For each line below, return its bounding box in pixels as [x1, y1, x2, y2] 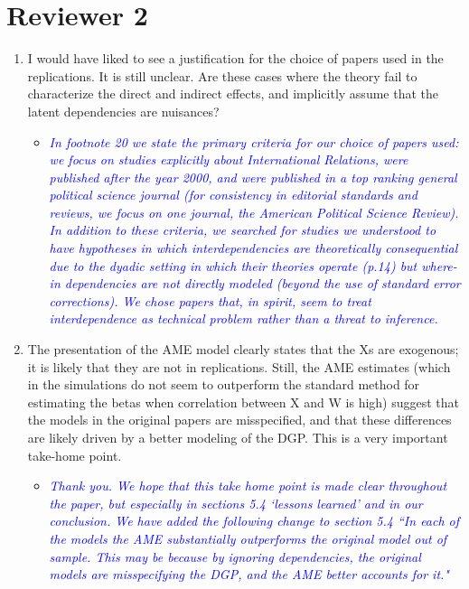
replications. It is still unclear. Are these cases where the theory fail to [27, 66, 417, 85]
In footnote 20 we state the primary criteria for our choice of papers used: [49, 132, 459, 151]
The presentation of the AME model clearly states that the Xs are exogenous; [27, 340, 459, 359]
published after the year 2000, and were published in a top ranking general [49, 167, 457, 186]
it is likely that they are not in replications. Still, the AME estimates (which [27, 357, 451, 376]
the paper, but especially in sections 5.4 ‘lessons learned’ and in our [49, 493, 423, 512]
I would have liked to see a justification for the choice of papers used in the [27, 49, 444, 68]
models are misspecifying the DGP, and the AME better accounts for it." [49, 565, 449, 584]
